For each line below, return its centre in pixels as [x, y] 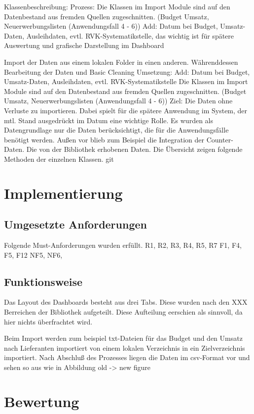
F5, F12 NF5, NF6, [33, 254]
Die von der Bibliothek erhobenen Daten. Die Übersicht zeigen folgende [134, 149]
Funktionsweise [43, 281]
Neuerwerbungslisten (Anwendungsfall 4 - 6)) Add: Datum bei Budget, [111, 26]
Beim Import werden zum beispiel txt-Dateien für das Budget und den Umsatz [123, 338]
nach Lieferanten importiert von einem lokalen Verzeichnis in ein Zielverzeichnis [125, 347]
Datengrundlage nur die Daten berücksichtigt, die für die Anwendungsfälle [116, 130]
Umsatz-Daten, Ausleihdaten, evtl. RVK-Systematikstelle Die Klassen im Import [126, 81]
